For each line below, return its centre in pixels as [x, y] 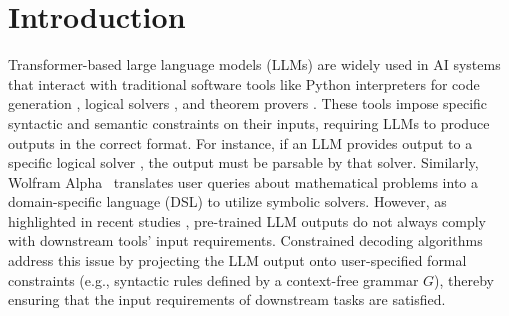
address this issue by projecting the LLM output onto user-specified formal [237, 260]
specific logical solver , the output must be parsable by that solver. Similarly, [243, 162]
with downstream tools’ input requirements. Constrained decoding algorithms [245, 240]
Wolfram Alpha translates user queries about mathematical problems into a [243, 181]
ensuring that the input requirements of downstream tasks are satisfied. [227, 299]
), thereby [464, 279]
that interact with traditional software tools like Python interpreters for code [244, 83]
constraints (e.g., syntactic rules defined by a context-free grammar [213, 279]
